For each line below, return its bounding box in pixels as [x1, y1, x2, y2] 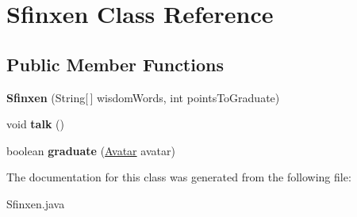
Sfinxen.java [6, 195, 65, 211]
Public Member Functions [6, 51, 224, 76]
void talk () [6, 116, 64, 132]
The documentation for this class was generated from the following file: [6, 169, 351, 185]
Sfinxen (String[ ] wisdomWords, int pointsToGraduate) [6, 89, 280, 105]
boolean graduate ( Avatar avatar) [6, 142, 175, 158]
